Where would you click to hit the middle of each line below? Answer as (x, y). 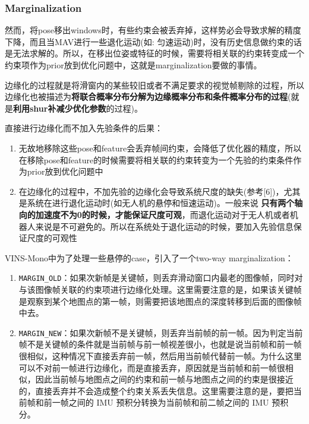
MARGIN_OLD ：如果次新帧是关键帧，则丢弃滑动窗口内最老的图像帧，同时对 (161, 278)
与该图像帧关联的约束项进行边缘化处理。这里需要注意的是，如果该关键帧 (160, 289)
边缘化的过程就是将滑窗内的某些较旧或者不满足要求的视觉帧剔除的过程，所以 (154, 85)
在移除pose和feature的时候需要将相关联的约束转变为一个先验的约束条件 (156, 159)
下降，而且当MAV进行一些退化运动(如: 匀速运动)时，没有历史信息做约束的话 (153, 41)
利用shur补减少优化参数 (60, 108)
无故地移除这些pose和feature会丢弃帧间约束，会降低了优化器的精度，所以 (160, 148)
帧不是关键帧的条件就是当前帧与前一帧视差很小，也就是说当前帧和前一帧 (160, 344)
